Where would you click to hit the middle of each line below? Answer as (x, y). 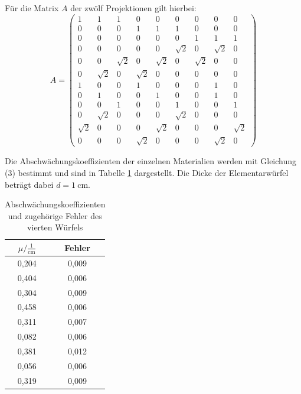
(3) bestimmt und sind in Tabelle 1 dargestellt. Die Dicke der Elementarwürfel (147, 172)
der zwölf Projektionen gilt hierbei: (133, 8)
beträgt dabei (29, 184)
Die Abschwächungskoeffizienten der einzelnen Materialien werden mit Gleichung (151, 161)
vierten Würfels (55, 227)
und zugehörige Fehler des (55, 215)
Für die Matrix (32, 8)
